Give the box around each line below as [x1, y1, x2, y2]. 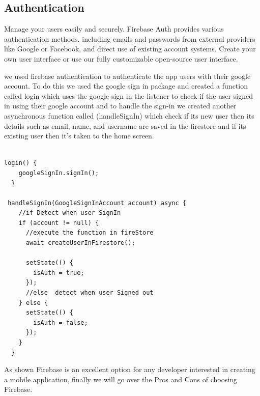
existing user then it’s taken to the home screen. [4, 130, 154, 141]
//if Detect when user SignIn [18, 209, 121, 217]
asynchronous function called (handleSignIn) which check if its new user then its [4, 110, 254, 121]
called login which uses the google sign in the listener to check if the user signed [4, 90, 253, 101]
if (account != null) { [18, 219, 99, 227]
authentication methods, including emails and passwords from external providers [4, 33, 255, 44]
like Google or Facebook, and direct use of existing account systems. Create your [4, 43, 256, 54]
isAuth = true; [33, 269, 84, 276]
